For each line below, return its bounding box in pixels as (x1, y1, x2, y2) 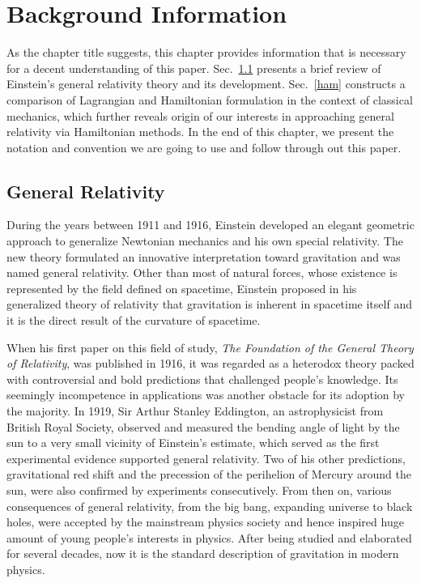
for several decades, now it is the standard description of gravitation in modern (6, 545, 399, 562)
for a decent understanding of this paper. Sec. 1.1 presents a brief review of (6, 59, 381, 76)
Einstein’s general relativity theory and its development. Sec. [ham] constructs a (6, 75, 406, 92)
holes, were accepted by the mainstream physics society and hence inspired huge (6, 513, 404, 530)
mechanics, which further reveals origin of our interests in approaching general (6, 107, 394, 124)
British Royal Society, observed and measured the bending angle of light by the (6, 418, 400, 435)
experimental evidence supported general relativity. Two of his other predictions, (6, 449, 406, 466)
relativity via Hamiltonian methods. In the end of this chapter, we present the (6, 123, 394, 140)
